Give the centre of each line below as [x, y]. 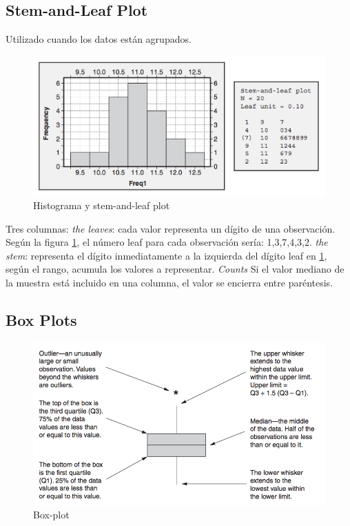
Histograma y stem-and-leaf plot [102, 205]
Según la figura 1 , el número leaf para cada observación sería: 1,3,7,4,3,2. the [167, 242]
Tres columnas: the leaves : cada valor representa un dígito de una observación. [171, 228]
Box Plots [41, 319]
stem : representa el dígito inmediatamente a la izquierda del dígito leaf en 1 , [166, 255]
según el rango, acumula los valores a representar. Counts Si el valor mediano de [175, 269]
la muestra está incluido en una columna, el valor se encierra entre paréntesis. [169, 282]
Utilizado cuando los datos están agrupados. [99, 39]
